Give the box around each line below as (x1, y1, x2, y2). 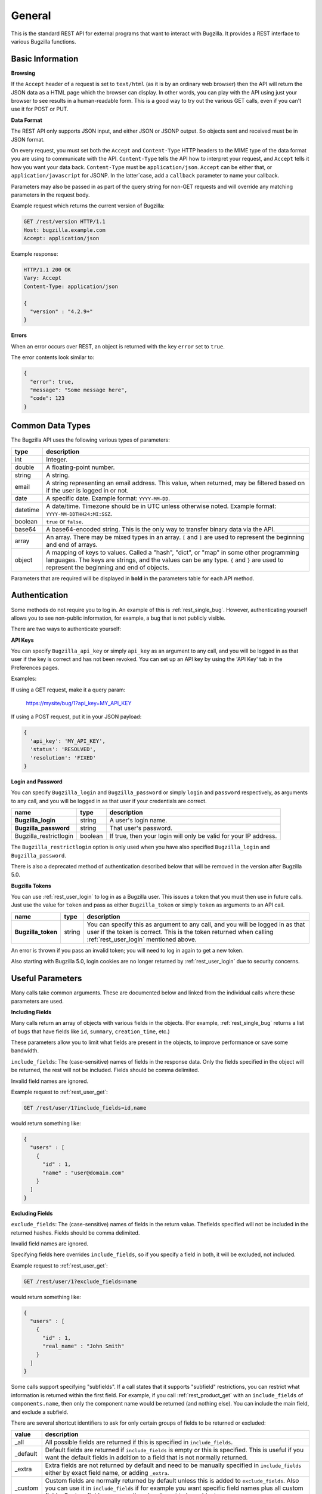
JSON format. (11, 136, 45, 143)
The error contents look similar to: (11, 354, 95, 361)
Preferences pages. (11, 664, 60, 671)
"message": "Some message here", (30, 386, 128, 393)
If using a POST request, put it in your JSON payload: (11, 713, 142, 720)
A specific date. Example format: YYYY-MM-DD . (45, 494, 171, 502)
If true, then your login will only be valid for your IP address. (109, 832, 277, 840)
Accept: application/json (23, 235, 100, 242)
